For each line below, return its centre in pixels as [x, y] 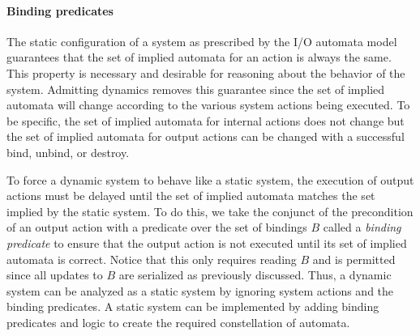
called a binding [362, 227]
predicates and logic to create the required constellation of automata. [178, 322]
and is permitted [354, 259]
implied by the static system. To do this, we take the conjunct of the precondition [210, 211]
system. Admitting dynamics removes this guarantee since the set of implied [196, 89]
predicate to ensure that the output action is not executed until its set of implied [207, 242]
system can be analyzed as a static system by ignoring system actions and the [200, 290]
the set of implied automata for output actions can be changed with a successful [206, 136]
